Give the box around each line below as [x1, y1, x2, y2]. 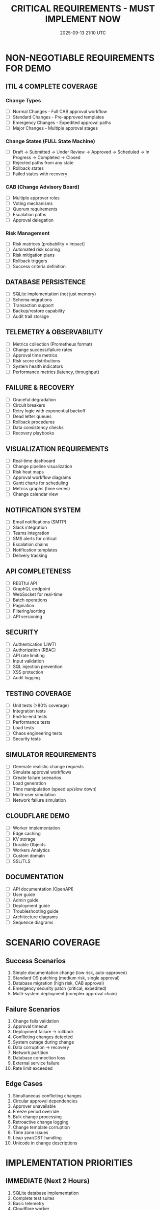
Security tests [12, 736, 41, 742]
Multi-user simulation [12, 791, 56, 797]
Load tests [12, 725, 34, 731]
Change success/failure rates [12, 347, 73, 352]
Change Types [5, 97, 41, 104]
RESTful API [12, 580, 37, 586]
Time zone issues [12, 1129, 49, 1135]
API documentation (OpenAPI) [12, 886, 74, 892]
